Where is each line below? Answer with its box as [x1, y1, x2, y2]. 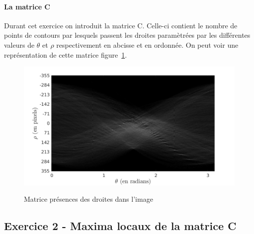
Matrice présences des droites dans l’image [24, 194, 153, 204]
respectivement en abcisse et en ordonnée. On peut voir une [56, 39, 239, 50]
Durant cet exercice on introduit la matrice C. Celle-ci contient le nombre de [4, 20, 238, 30]
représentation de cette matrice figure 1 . [4, 49, 127, 60]
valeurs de [4, 39, 35, 50]
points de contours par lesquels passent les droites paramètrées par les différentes [4, 30, 251, 40]
